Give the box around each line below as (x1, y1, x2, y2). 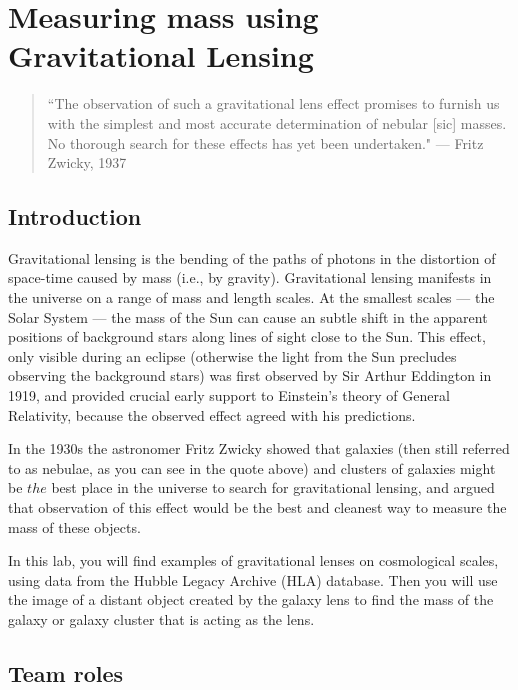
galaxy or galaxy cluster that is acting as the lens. (8, 608, 315, 629)
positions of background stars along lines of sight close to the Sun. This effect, (8, 326, 486, 347)
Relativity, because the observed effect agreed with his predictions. (8, 404, 416, 425)
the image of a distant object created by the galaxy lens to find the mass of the (8, 589, 494, 610)
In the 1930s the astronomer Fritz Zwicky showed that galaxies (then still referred (8, 438, 510, 459)
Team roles (8, 657, 124, 688)
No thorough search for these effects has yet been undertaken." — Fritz (47, 132, 484, 153)
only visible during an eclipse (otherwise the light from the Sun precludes (8, 345, 457, 366)
